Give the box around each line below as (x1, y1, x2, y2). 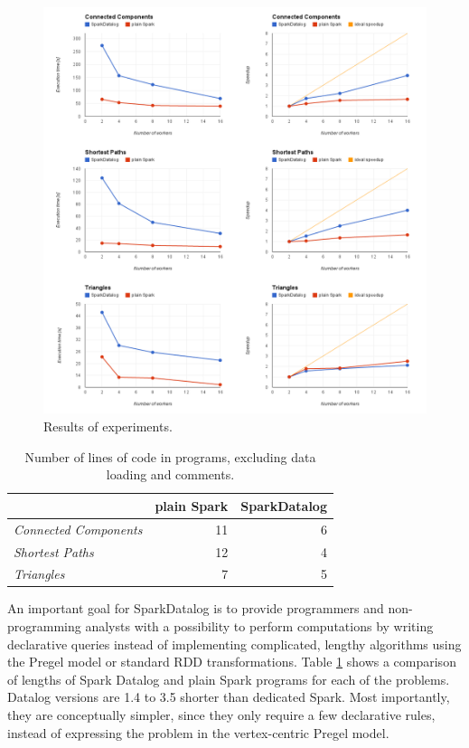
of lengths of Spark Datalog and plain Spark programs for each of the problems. (7, 669, 450, 688)
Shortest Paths (14, 542, 94, 561)
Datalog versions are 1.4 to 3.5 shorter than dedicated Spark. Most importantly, (7, 687, 450, 706)
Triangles (14, 564, 65, 583)
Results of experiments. (43, 417, 173, 436)
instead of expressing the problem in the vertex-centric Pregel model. (7, 723, 389, 742)
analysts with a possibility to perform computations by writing (85, 617, 434, 636)
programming (7, 617, 81, 636)
